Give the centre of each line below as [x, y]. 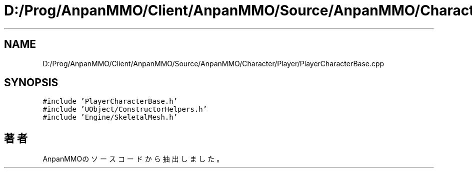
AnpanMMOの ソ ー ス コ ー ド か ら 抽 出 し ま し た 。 [133, 159]
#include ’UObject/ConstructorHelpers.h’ [125, 109]
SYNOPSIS [31, 83]
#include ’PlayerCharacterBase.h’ [110, 101]
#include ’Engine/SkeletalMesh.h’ [110, 117]
